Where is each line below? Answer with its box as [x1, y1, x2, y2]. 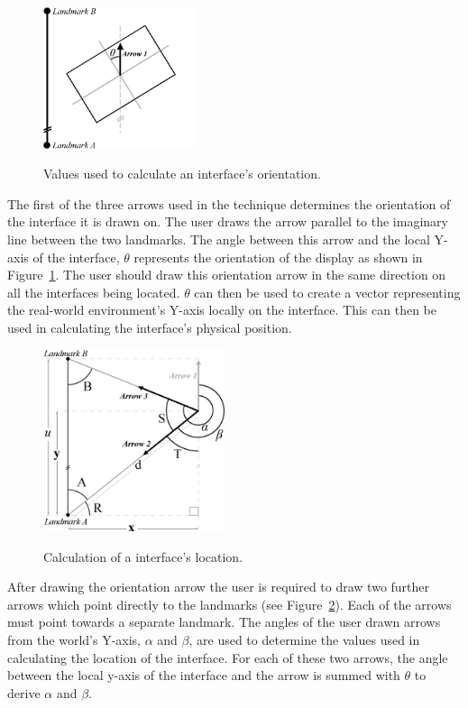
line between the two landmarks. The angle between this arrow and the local [7, 230, 430, 249]
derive [7, 683, 41, 702]
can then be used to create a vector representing [194, 282, 461, 301]
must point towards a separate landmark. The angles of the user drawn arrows [7, 612, 441, 631]
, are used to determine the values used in [188, 630, 420, 648]
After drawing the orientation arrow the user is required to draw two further [7, 577, 430, 596]
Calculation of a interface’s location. [43, 547, 243, 565]
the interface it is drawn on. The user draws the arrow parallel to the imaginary [7, 212, 448, 231]
